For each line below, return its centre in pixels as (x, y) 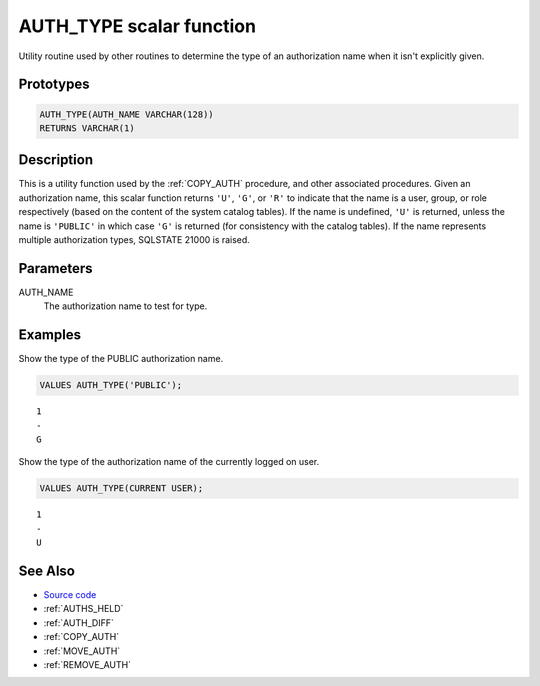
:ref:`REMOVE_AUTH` (87, 664)
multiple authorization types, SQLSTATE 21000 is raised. (134, 239)
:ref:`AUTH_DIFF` (78, 622)
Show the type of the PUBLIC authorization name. (121, 359)
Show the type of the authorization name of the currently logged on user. (169, 462)
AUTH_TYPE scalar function (137, 26)
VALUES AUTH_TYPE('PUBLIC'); (111, 385)
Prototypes (54, 84)
